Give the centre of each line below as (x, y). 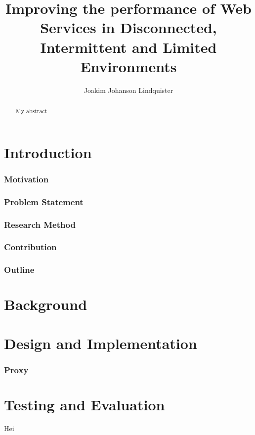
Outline (19, 270)
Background (46, 304)
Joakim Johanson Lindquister (128, 90)
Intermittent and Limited (128, 47)
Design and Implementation (101, 343)
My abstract (31, 111)
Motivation (26, 179)
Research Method (40, 224)
